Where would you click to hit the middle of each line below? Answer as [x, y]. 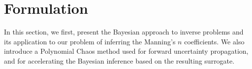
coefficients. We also [214, 41]
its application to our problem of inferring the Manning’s [90, 41]
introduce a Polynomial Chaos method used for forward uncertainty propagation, [126, 51]
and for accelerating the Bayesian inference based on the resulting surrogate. [119, 60]
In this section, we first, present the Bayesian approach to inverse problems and [124, 32]
